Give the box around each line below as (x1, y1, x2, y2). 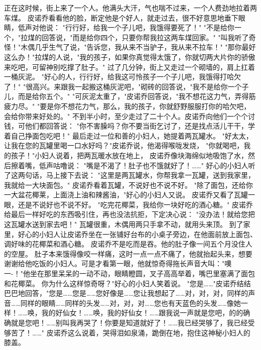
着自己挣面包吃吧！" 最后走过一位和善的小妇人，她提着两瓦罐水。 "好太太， (4, 130, 253, 141)
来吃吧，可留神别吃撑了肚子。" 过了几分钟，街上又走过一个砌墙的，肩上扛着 (4, 61, 255, 72)
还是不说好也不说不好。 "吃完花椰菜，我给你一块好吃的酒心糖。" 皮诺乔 (18, 199, 253, 209)
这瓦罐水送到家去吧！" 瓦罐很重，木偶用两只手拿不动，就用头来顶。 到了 (4, 219, 243, 229)
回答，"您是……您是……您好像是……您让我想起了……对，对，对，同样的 (25, 288, 248, 298)
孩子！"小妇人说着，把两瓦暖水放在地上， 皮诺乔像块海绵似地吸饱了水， (11, 150, 248, 160)
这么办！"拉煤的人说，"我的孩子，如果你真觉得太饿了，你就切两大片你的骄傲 (4, 51, 255, 62)
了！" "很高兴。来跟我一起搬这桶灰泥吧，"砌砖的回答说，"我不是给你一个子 (4, 81, 249, 91)
